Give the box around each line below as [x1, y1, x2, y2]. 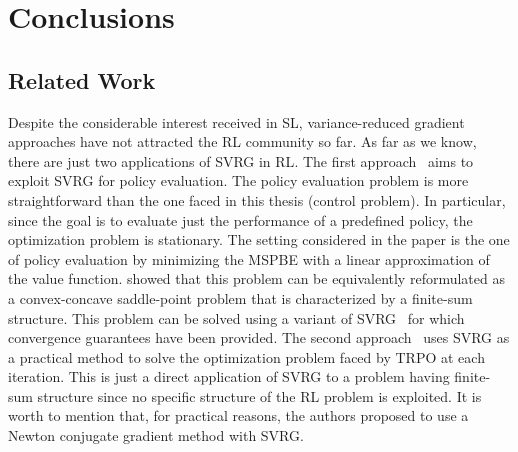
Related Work [8, 64, 156, 95]
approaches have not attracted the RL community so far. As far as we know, [8, 131, 477, 152]
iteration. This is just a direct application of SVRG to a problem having [8, 366, 450, 387]
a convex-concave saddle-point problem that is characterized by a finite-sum [8, 287, 473, 308]
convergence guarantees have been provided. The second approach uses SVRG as [8, 327, 510, 348]
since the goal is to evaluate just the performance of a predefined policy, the [8, 209, 473, 230]
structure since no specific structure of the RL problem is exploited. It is [37, 385, 482, 406]
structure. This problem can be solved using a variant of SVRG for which [8, 307, 465, 328]
